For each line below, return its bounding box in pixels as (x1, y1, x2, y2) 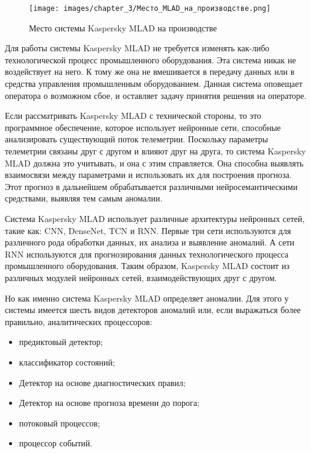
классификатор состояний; (19, 355, 115, 368)
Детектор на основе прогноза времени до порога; (19, 396, 199, 409)
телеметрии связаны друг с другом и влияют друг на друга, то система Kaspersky (5, 145, 306, 157)
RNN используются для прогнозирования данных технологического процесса (5, 247, 289, 260)
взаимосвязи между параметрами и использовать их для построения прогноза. (5, 168, 292, 181)
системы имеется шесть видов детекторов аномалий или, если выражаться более (5, 303, 301, 316)
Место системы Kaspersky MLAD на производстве (29, 21, 217, 34)
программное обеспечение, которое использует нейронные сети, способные (5, 121, 281, 133)
